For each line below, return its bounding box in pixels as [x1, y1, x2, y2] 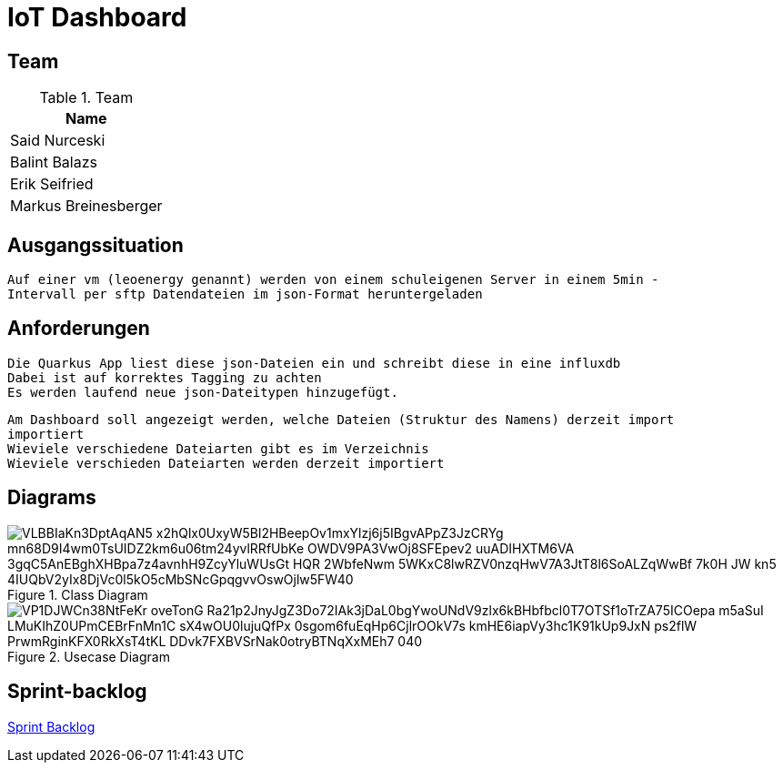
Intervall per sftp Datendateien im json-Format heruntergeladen [7, 287, 483, 302]
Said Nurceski [10, 131, 105, 150]
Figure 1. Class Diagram [7, 586, 148, 603]
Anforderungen [7, 317, 150, 340]
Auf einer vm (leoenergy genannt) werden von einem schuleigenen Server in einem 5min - [7, 272, 659, 288]
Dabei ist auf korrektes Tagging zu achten [7, 370, 322, 385]
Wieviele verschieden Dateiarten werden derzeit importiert [7, 455, 445, 471]
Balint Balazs [10, 153, 97, 172]
